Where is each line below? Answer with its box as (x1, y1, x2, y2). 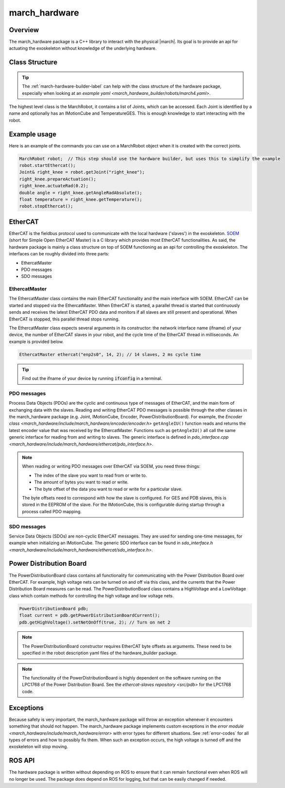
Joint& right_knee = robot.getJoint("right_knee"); (19, 169, 145, 175)
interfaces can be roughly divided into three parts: (9, 251, 109, 257)
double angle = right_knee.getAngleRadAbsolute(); (19, 190, 143, 196)
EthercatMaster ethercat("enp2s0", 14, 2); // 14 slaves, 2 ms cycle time (19, 352, 201, 357)
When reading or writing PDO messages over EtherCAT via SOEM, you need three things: (22, 464, 201, 469)
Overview (9, 26, 39, 34)
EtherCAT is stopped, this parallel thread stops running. (9, 316, 120, 322)
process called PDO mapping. (22, 508, 82, 514)
